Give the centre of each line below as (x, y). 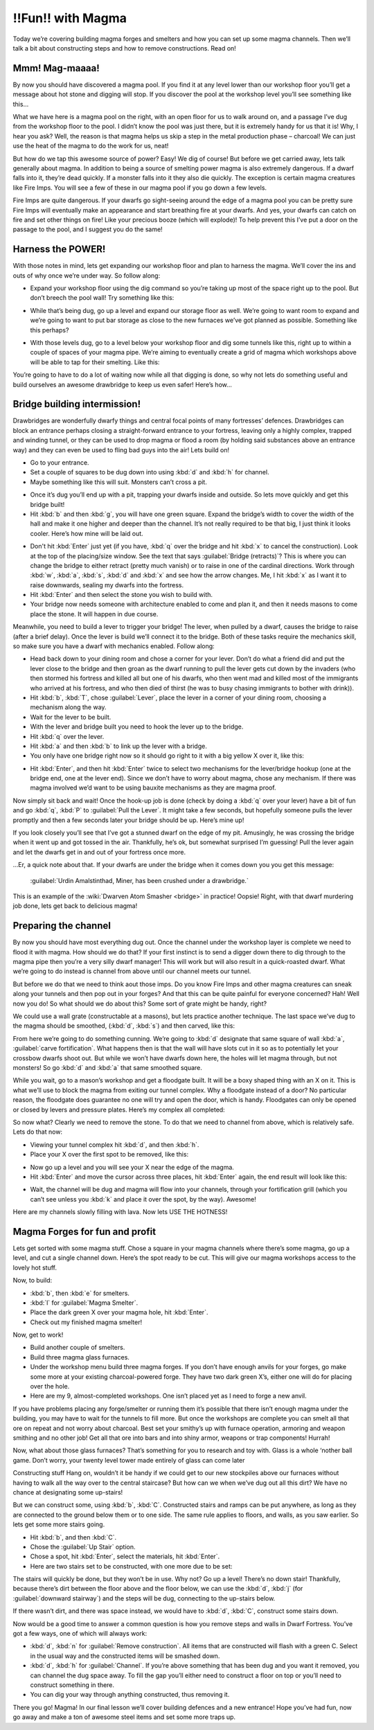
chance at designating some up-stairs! (68, 1492)
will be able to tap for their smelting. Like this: (95, 362)
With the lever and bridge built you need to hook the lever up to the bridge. (137, 726)
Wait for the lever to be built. (71, 717)
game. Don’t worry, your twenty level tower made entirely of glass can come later (129, 1460)
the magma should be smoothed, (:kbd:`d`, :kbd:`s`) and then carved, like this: (124, 1026)
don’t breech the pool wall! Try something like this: (102, 298)
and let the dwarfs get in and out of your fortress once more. (99, 852)
